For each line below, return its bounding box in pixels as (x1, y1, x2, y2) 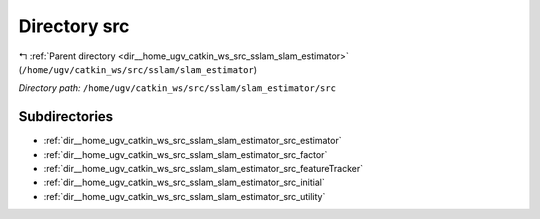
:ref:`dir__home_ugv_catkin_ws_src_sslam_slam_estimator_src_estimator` (43, 135, 342, 147)
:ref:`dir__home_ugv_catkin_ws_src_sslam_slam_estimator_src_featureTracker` (43, 163, 364, 175)
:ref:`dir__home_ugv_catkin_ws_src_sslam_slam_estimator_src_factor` (43, 148, 328, 160)
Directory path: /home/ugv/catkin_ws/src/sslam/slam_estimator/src (18, 82, 337, 94)
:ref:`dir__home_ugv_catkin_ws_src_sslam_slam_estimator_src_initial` (43, 176, 325, 189)
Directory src (18, 15, 130, 37)
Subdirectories (18, 108, 114, 125)
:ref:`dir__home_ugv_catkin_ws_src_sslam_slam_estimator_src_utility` (43, 190, 326, 202)
